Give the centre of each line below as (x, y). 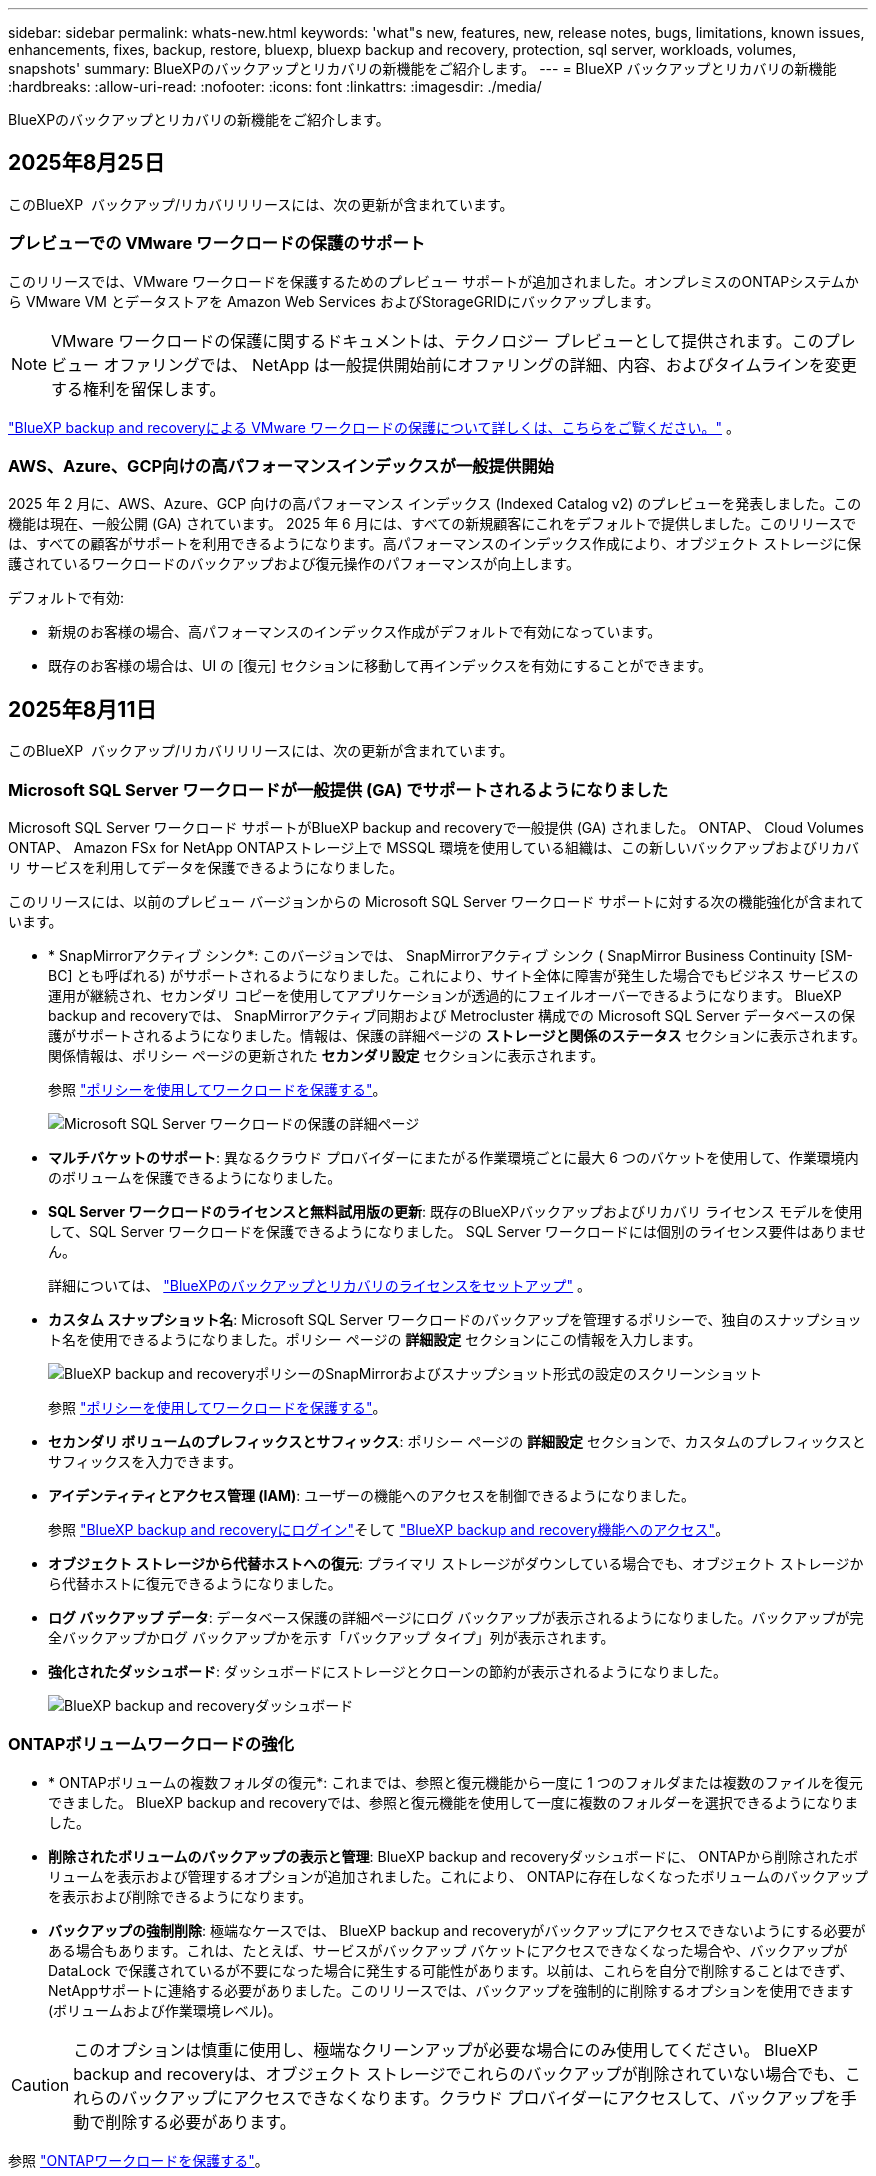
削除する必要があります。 (200, 2121)
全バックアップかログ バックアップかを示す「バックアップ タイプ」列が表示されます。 (331, 1637)
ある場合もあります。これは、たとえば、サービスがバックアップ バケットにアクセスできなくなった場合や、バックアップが (448, 1950)
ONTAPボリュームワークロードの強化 (151, 1744)
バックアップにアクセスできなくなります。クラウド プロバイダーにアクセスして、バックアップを (481, 2097)
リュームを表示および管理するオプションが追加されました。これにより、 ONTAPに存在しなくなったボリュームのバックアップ (458, 1876)
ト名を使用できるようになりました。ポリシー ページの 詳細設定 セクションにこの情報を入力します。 (375, 1339)
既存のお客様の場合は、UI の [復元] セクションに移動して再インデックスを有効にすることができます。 (380, 666)
